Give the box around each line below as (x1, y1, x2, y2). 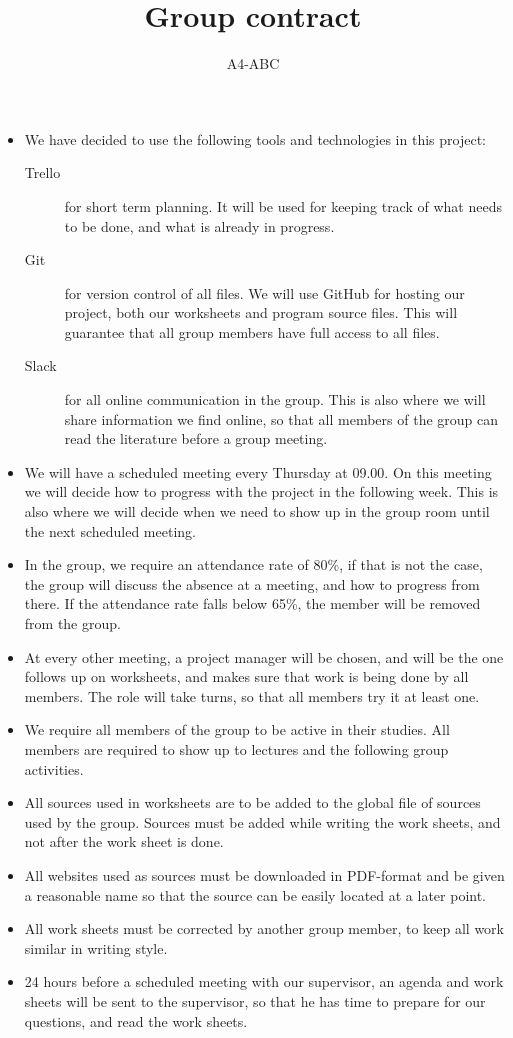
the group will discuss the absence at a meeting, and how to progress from (24, 573, 480, 594)
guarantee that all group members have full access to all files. (64, 321, 440, 342)
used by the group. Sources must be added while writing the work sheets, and (24, 811, 501, 832)
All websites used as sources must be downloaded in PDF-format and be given (24, 864, 505, 885)
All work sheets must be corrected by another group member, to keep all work (24, 918, 504, 939)
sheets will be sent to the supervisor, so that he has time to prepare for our (24, 990, 486, 1011)
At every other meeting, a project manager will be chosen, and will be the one (24, 646, 504, 667)
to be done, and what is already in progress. (64, 215, 335, 236)
